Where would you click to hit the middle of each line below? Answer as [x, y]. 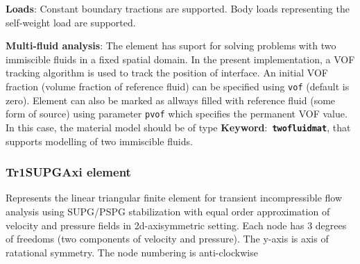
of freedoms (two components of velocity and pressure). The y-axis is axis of [167, 239]
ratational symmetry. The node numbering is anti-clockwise [132, 252]
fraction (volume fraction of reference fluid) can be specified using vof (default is [178, 86]
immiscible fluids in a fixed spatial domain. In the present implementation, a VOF [180, 59]
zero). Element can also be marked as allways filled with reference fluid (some [171, 100]
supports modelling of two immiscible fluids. [99, 141]
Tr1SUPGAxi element [68, 172]
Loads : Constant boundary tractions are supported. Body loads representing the [178, 8]
